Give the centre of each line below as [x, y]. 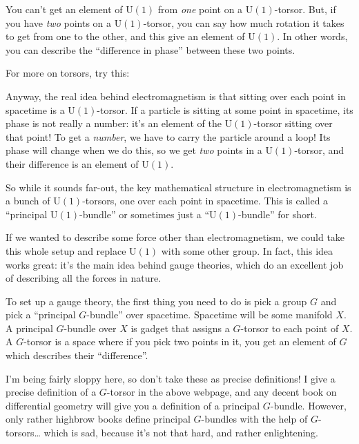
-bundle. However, [308, 405]
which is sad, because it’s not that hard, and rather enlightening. [181, 433]
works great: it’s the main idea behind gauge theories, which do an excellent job [175, 264]
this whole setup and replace [66, 250]
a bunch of [28, 201]
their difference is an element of [72, 163]
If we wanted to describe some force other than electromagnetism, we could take [175, 237]
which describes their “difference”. [77, 355]
